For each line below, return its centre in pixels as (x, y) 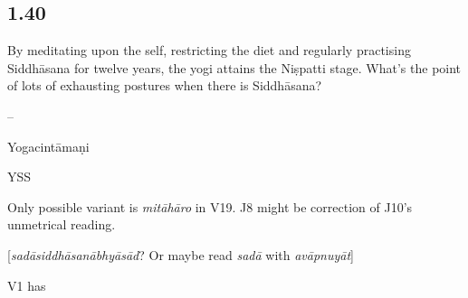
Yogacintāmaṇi (48, 146)
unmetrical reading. (62, 224)
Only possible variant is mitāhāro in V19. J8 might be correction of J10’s (210, 206)
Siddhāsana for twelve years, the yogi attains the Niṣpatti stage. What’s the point (234, 67)
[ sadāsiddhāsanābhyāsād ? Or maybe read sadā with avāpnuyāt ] (181, 254)
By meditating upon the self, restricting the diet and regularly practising (209, 50)
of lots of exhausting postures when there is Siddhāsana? (165, 85)
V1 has (27, 285)
